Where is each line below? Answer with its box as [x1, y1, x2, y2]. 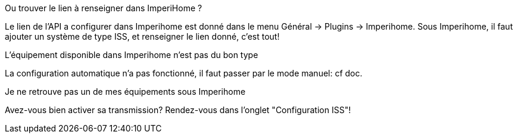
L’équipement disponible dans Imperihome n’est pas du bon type [5, 50, 258, 60]
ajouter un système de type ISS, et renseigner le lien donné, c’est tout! [5, 31, 280, 41]
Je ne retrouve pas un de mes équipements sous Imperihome [5, 86, 246, 97]
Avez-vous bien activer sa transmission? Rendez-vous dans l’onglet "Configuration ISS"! [5, 105, 351, 115]
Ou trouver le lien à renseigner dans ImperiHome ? [5, 3, 202, 13]
